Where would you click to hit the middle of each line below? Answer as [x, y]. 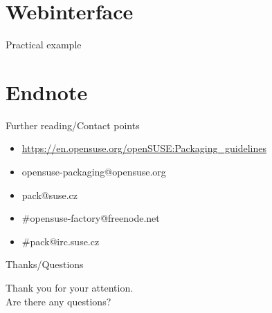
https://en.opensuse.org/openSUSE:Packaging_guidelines [144, 148]
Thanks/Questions [45, 264]
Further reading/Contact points [73, 125]
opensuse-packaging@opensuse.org [94, 172]
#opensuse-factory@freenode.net [91, 218]
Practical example [44, 45]
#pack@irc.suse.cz [61, 241]
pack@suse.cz [50, 195]
